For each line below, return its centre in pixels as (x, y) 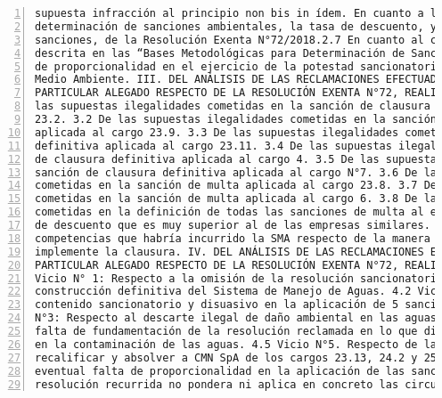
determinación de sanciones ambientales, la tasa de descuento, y (236, 26)
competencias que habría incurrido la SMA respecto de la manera (233, 238)
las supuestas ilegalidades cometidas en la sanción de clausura (233, 106)
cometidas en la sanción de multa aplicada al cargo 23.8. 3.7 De (236, 186)
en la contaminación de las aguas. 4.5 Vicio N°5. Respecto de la (236, 344)
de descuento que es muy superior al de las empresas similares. (233, 225)
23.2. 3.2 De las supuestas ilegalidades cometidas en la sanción (236, 119)
